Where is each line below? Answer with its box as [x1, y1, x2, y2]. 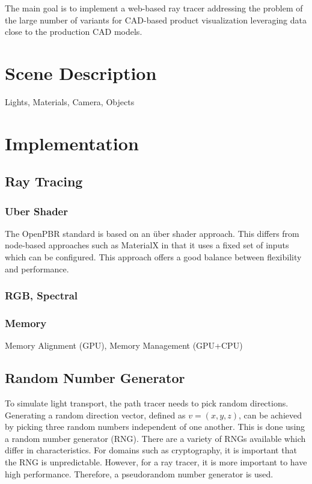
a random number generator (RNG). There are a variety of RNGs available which [5, 432, 306, 444]
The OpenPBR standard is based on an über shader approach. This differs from [5, 227, 299, 239]
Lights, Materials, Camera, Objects [5, 95, 135, 108]
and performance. [5, 262, 69, 275]
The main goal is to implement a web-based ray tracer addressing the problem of [5, 2, 303, 14]
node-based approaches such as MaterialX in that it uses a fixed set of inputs [5, 239, 289, 251]
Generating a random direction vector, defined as [5, 408, 186, 421]
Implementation [5, 130, 139, 155]
